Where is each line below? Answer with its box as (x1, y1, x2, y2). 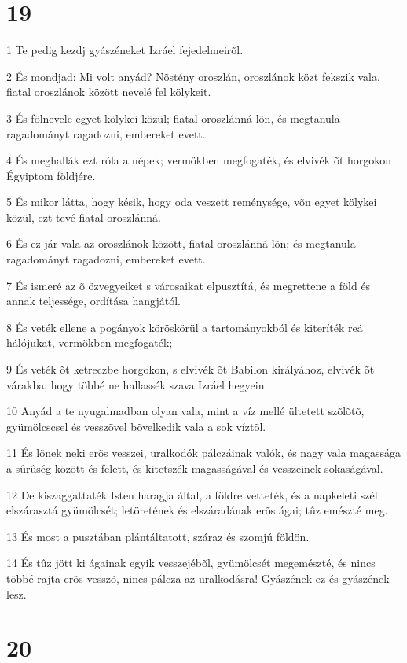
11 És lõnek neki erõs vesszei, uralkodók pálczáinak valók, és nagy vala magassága (6, 444, 401, 461)
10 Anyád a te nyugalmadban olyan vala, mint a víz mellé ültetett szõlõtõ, (6, 403, 365, 419)
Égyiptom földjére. (6, 167, 96, 183)
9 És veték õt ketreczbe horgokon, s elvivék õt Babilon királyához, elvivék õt (6, 361, 375, 378)
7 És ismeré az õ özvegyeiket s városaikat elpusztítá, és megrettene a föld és (6, 277, 371, 293)
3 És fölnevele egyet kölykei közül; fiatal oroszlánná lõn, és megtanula (6, 109, 340, 126)
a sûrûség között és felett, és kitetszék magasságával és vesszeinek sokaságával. (6, 460, 383, 476)
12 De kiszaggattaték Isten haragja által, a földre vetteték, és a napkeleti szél (6, 486, 378, 503)
